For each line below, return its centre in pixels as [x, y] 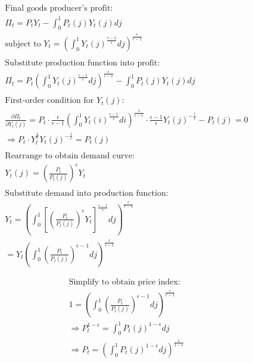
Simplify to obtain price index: [124, 282]
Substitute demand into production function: [87, 194]
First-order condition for [49, 101]
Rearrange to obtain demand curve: [70, 156]
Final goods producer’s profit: [59, 9]
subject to [23, 44]
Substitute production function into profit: [82, 63]
